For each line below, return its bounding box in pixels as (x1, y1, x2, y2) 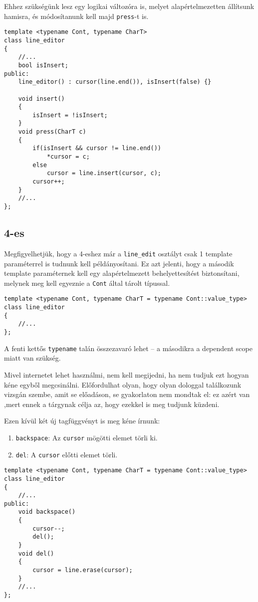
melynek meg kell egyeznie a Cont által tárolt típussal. (4, 277, 170, 288)
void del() (18, 550, 54, 557)
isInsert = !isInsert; (32, 111, 108, 119)
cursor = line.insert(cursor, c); (46, 170, 161, 177)
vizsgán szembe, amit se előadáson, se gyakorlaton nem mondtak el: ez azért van (4, 389, 250, 400)
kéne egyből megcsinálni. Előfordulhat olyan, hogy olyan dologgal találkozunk (4, 379, 242, 390)
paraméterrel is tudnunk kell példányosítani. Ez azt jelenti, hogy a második (4, 258, 234, 268)
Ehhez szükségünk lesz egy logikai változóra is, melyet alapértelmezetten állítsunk (4, 1, 255, 11)
